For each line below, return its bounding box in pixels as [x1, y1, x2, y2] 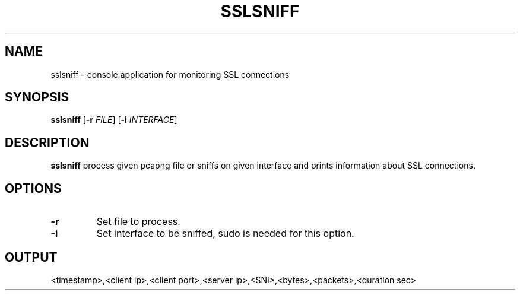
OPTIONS [5, 180, 62, 196]
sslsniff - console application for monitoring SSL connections [50, 69, 290, 80]
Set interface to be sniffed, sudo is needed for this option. [96, 227, 354, 240]
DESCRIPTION [5, 135, 90, 150]
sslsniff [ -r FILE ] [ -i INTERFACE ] [50, 115, 177, 125]
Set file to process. [96, 215, 180, 228]
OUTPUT [5, 249, 58, 265]
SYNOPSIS [5, 90, 69, 105]
